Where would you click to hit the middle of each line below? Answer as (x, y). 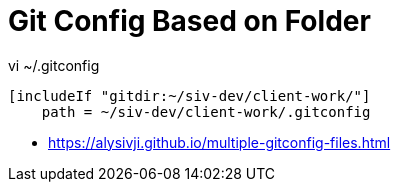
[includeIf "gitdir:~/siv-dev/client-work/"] (189, 95)
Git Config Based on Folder (189, 21)
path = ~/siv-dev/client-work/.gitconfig (206, 111)
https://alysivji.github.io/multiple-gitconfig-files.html (219, 142)
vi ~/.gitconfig (54, 65)
